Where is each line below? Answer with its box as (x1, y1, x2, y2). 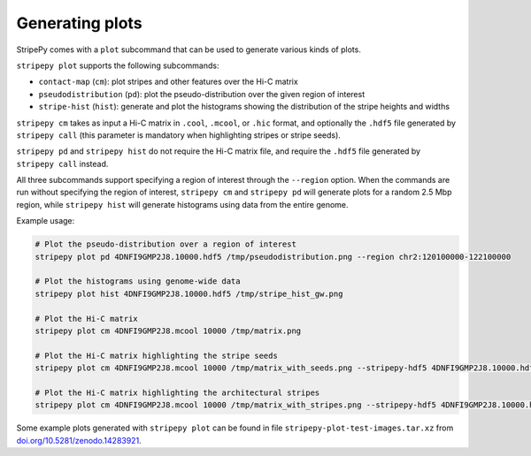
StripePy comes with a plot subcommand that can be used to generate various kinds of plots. (16, 44, 362, 55)
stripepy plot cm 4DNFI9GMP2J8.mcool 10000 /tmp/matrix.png (35, 325, 302, 336)
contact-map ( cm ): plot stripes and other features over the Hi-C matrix (38, 76, 298, 87)
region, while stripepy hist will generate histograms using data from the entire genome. (16, 199, 349, 209)
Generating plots (16, 13, 142, 33)
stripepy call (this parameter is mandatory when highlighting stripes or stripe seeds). (16, 129, 341, 141)
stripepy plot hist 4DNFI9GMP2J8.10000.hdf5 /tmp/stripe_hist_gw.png (35, 288, 343, 299)
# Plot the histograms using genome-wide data (35, 277, 241, 286)
